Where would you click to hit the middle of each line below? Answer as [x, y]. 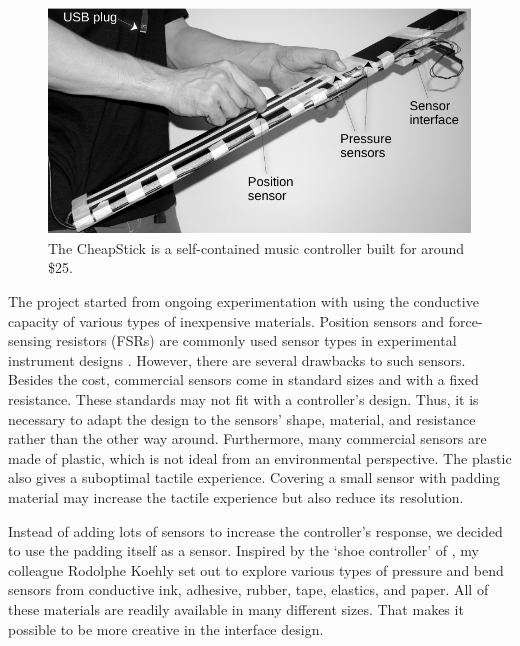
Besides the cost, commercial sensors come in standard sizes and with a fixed [243, 379]
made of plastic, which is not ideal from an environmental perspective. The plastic [260, 457]
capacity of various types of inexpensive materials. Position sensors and [226, 320]
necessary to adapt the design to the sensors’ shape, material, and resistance [242, 418]
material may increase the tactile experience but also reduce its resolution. [236, 496]
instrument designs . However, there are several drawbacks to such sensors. [237, 359]
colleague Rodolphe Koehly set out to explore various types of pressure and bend [256, 569]
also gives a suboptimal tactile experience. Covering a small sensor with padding [254, 477]
